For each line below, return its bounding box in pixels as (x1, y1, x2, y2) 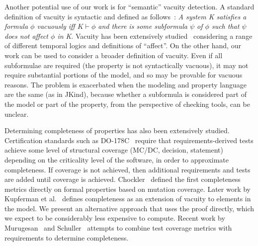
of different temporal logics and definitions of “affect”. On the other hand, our (4, 40, 241, 51)
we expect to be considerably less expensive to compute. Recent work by (4, 213, 225, 223)
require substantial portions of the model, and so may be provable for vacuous (4, 70, 243, 80)
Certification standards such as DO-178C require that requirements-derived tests (4, 135, 254, 145)
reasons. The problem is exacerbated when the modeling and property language (4, 79, 247, 89)
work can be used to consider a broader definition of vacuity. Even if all (4, 50, 223, 60)
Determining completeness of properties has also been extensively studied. (4, 125, 230, 136)
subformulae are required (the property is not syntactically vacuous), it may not (4, 60, 249, 70)
